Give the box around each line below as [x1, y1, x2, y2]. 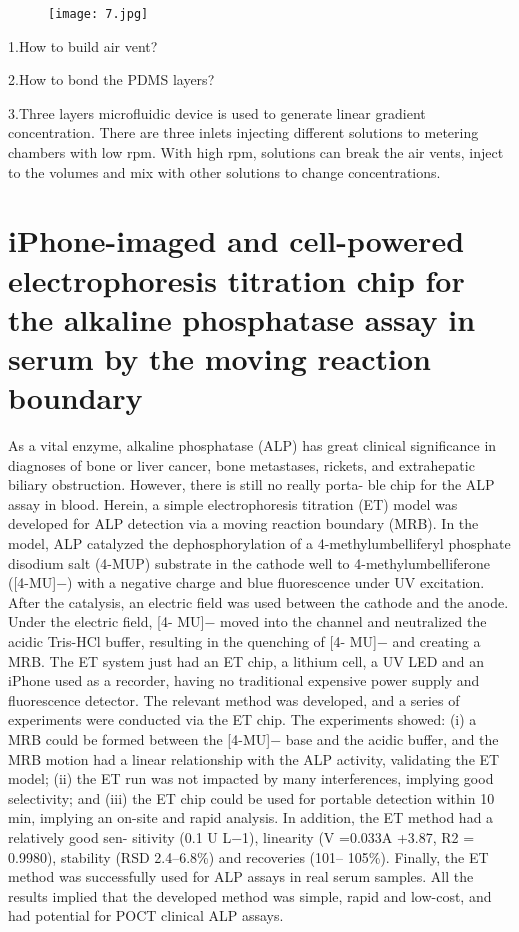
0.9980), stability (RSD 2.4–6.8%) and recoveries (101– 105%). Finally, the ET [8, 846, 489, 867]
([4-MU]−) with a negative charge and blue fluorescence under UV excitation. [8, 572, 485, 593]
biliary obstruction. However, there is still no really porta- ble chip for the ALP [8, 474, 495, 495]
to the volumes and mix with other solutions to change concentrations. [8, 161, 441, 182]
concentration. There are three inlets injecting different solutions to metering [8, 122, 479, 143]
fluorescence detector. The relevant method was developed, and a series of [8, 689, 460, 710]
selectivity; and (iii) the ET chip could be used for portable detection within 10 [8, 787, 495, 808]
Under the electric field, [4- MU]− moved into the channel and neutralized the [8, 611, 487, 632]
